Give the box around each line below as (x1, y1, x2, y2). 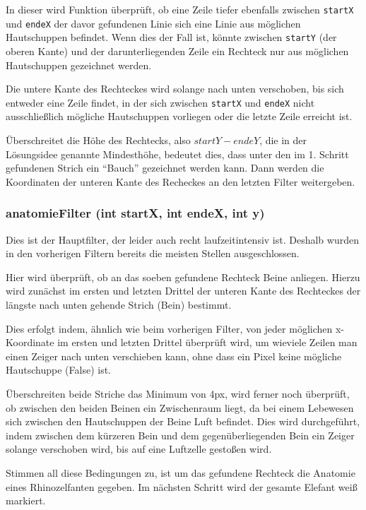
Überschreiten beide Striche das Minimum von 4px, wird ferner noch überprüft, (6, 386, 350, 401)
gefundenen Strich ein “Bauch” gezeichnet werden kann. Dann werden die (6, 160, 324, 175)
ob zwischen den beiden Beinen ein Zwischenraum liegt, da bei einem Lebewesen (6, 400, 354, 415)
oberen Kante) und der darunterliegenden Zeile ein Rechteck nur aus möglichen (6, 43, 349, 58)
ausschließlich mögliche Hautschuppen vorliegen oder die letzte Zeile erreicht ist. (6, 109, 353, 124)
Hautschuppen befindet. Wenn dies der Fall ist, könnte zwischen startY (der (6, 30, 337, 45)
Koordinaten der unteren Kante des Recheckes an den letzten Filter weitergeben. (6, 174, 355, 189)
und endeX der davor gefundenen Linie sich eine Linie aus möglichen (6, 16, 301, 30)
